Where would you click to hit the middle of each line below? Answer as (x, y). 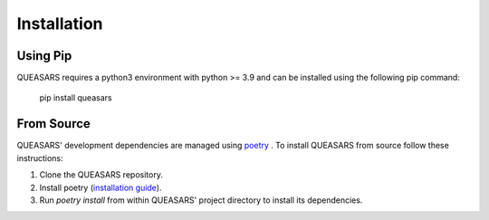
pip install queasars (76, 98)
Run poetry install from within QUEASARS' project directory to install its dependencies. (201, 200)
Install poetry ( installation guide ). (101, 187)
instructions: (40, 158)
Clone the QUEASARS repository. (101, 175)
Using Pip (44, 56)
